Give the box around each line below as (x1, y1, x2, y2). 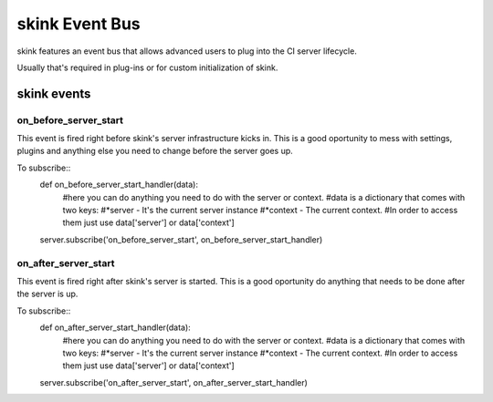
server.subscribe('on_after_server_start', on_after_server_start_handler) (39, 376, 308, 387)
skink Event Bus (16, 14, 141, 34)
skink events (16, 86, 91, 101)
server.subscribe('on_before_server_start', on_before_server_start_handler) (39, 233, 323, 245)
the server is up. (16, 288, 79, 300)
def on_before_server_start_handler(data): (39, 179, 198, 191)
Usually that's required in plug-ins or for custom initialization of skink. (16, 62, 278, 73)
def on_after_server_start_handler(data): (39, 322, 191, 333)
